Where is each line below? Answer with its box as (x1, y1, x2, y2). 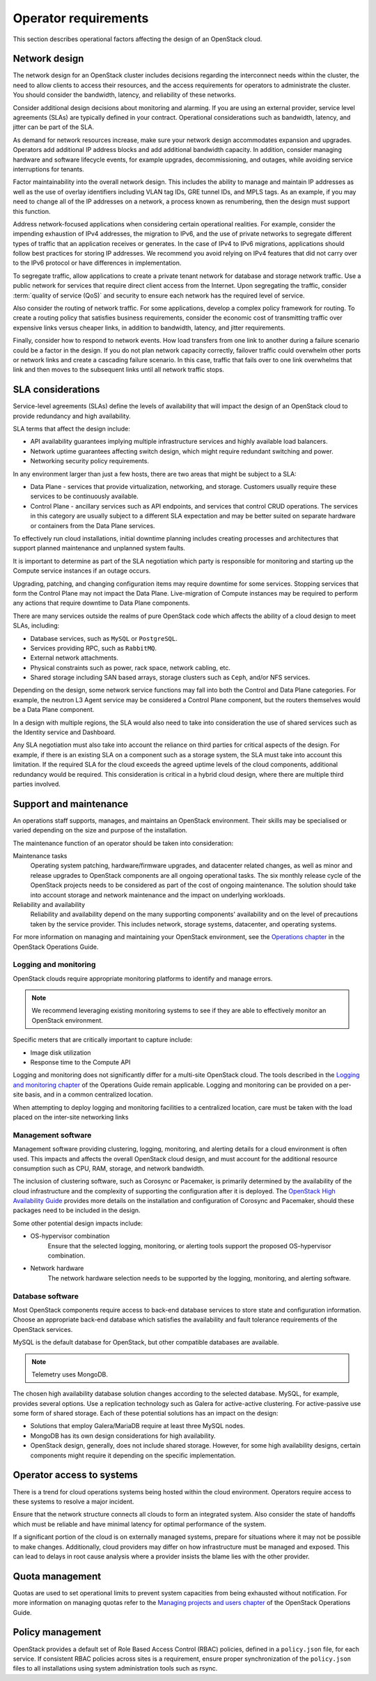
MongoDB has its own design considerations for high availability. (30, 1432, 216, 1440)
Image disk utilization (30, 1048, 91, 1057)
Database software (13, 1291, 79, 1301)
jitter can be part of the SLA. (13, 123, 94, 132)
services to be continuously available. (30, 492, 139, 501)
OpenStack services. (13, 1325, 73, 1333)
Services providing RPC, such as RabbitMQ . (30, 644, 157, 652)
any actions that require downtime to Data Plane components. (13, 599, 191, 607)
